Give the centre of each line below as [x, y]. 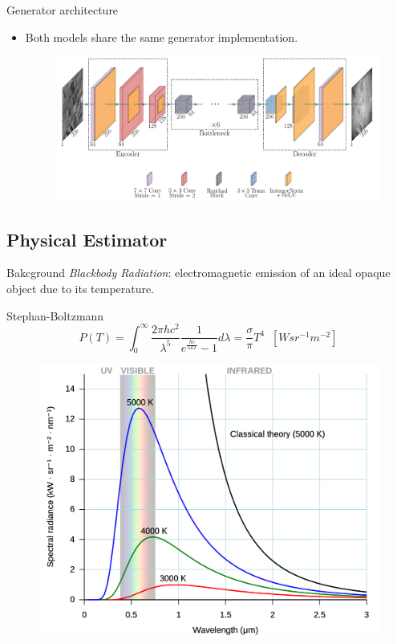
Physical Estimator [87, 239]
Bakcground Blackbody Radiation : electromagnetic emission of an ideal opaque [198, 273]
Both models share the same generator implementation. [162, 37]
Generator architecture [63, 10]
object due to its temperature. [81, 288]
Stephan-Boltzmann [55, 315]
